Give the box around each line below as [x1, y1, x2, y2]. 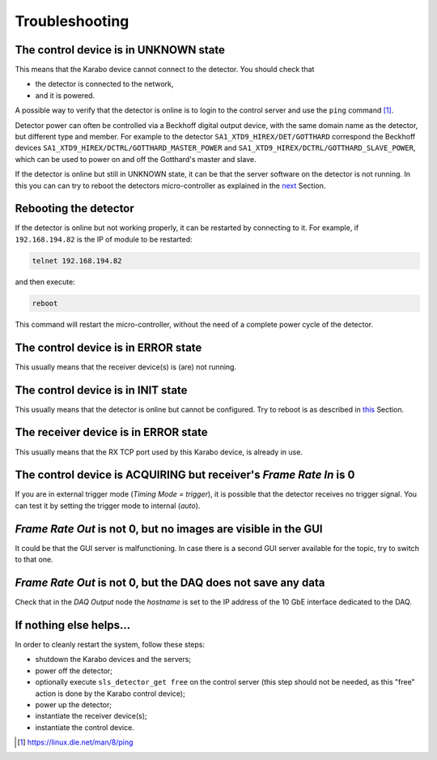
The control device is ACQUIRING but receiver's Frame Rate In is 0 [15, 468, 355, 482]
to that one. [15, 555, 53, 565]
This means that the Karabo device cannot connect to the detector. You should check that [15, 65, 315, 75]
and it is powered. [35, 90, 95, 100]
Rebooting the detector [15, 202, 135, 216]
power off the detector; [35, 665, 113, 676]
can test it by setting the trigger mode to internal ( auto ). [15, 501, 201, 510]
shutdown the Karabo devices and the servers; [35, 655, 192, 664]
